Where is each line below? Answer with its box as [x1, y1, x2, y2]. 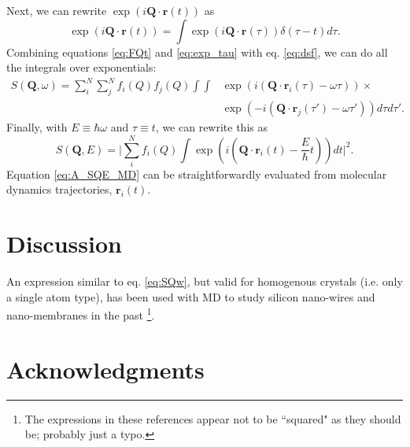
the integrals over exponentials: [6, 59, 157, 76]
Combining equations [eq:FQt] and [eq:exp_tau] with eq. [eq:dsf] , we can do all [6, 43, 388, 60]
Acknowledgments [6, 353, 205, 385]
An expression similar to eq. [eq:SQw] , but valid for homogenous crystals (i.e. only [6, 273, 403, 290]
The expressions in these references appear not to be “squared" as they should [24, 410, 401, 427]
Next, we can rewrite [6, 2, 107, 18]
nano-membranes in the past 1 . [6, 305, 155, 323]
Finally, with [6, 119, 68, 135]
